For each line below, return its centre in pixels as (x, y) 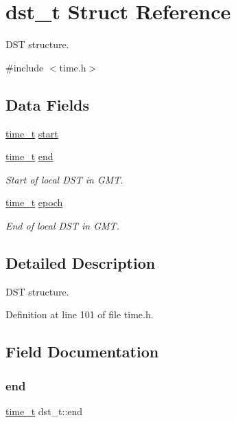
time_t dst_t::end (44, 411)
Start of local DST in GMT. (64, 179)
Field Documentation (82, 352)
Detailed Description (81, 262)
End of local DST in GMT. (62, 225)
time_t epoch (34, 202)
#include (25, 67)
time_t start (32, 133)
